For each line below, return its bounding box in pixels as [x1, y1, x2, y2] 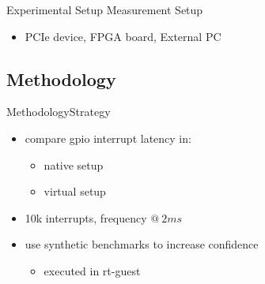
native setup [44, 156, 104, 173]
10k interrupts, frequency [25, 209, 147, 226]
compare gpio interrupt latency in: [25, 129, 191, 146]
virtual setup [44, 183, 106, 200]
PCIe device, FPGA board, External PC [25, 28, 221, 44]
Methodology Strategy [6, 103, 111, 120]
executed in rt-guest [44, 262, 141, 278]
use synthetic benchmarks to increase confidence [25, 236, 259, 252]
